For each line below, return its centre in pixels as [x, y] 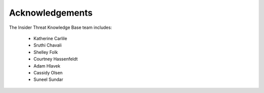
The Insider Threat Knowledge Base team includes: [61, 27]
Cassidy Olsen [48, 72]
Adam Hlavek [47, 66]
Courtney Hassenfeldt [56, 59]
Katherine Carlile [50, 38]
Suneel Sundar [48, 80]
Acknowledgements [51, 13]
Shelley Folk [46, 52]
